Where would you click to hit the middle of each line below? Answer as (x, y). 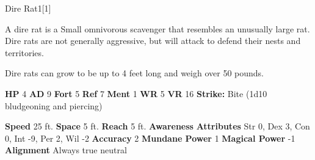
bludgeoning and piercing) (54, 105)
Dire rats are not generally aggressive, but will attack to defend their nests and (153, 41)
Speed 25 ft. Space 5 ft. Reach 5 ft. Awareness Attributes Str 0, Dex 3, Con (157, 126)
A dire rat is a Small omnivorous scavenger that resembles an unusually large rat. (157, 28)
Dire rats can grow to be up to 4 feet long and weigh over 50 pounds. (134, 73)
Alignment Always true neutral (66, 150)
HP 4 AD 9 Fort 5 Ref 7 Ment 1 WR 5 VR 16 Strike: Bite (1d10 (136, 93)
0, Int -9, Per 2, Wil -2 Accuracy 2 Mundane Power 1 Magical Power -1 (150, 138)
